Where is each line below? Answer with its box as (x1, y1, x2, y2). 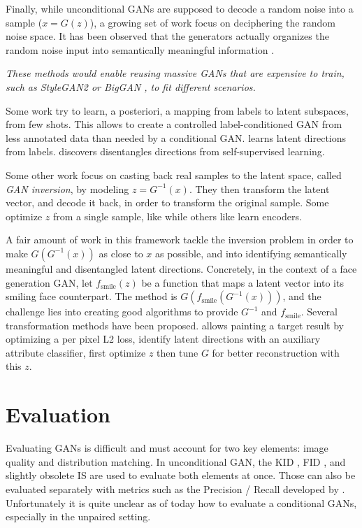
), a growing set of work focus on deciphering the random (89, 15, 335, 29)
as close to (99, 245, 143, 260)
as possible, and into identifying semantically (154, 245, 347, 260)
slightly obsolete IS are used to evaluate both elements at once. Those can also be (6, 468, 356, 483)
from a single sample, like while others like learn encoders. (52, 208, 302, 223)
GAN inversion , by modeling (6, 181, 129, 196)
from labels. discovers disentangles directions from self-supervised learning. (6, 144, 325, 159)
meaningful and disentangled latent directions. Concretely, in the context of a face (6, 261, 357, 276)
